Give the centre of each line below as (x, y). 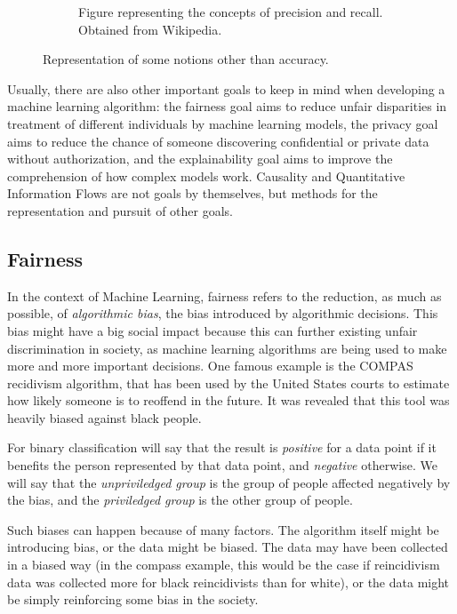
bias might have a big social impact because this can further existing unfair (212, 330)
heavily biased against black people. (104, 417)
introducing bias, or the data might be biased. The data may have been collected (228, 547)
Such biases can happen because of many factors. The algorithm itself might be (223, 529)
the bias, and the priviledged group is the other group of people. (180, 500)
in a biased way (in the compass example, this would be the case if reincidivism (224, 565)
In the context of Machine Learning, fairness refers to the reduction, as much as (224, 295)
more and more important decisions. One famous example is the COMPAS (210, 366)
